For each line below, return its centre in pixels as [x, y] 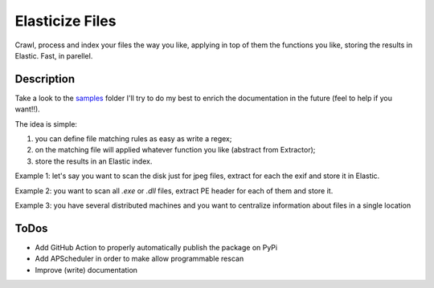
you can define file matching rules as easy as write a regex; [133, 139]
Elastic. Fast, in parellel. [54, 55]
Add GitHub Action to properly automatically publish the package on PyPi [156, 247]
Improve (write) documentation [86, 270]
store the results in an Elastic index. [94, 161]
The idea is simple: [46, 124]
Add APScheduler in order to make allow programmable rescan [139, 259]
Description [45, 79]
